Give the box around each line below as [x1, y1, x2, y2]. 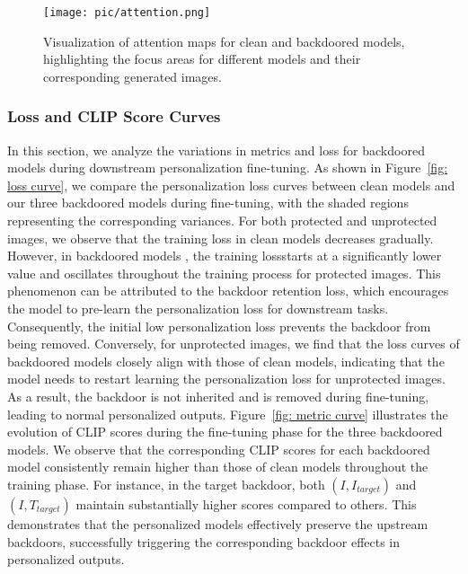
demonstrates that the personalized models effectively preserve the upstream [7, 514, 428, 533]
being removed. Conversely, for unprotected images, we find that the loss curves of [7, 334, 460, 353]
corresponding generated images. [43, 66, 222, 85]
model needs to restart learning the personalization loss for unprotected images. [7, 369, 446, 388]
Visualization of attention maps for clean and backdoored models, [43, 31, 405, 50]
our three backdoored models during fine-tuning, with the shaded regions [7, 193, 409, 212]
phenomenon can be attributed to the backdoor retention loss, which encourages [7, 281, 449, 300]
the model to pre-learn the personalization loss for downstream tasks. [7, 299, 389, 317]
